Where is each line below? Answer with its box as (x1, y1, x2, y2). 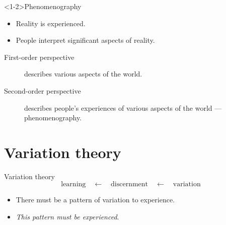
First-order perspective (4, 51, 74, 62)
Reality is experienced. (16, 18, 86, 28)
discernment (111, 181, 148, 188)
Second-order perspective (4, 85, 81, 96)
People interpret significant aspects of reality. (16, 35, 155, 45)
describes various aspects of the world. (24, 68, 142, 79)
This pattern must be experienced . (16, 211, 119, 222)
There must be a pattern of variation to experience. (16, 194, 175, 205)
